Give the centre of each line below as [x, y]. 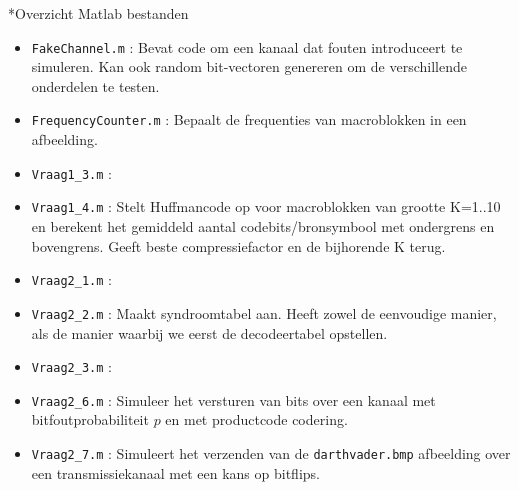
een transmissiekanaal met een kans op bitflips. [175, 472]
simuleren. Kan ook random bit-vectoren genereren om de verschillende [249, 66]
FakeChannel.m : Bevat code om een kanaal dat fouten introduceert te [247, 46]
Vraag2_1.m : [71, 279]
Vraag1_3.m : [71, 172]
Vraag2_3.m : [71, 366]
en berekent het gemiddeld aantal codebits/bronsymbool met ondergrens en [263, 226]
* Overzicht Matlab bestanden [98, 13]
